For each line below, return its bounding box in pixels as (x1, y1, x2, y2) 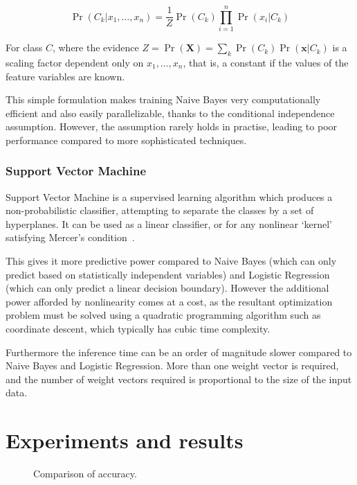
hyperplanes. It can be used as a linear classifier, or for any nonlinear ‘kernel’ (6, 216, 333, 231)
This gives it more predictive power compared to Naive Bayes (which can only (6, 254, 337, 268)
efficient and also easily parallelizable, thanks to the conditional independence (6, 105, 335, 120)
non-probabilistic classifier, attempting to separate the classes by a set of (6, 203, 314, 218)
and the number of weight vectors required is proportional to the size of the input (6, 371, 352, 386)
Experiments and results (6, 426, 244, 455)
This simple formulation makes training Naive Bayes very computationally (6, 92, 321, 107)
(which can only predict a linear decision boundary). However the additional (6, 281, 329, 295)
